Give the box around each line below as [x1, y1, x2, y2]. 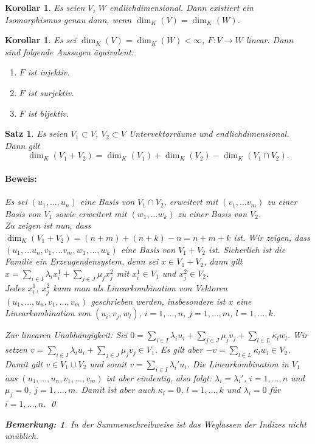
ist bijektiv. [27, 106, 69, 119]
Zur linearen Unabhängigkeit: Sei [5, 328, 128, 341]
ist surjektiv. [27, 86, 74, 99]
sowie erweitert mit [55, 207, 127, 220]
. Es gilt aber [154, 343, 203, 356]
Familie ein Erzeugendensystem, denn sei [5, 255, 159, 268]
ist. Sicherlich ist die [208, 243, 286, 255]
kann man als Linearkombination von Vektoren [53, 281, 227, 294]
